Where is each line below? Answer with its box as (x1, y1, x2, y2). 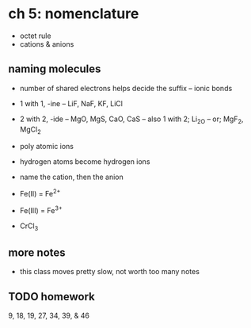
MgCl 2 (19, 124, 41, 135)
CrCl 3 (19, 221, 39, 232)
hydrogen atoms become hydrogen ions (19, 157, 150, 166)
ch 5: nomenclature (8, 5, 139, 23)
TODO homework (8, 290, 95, 303)
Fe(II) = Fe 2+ (19, 188, 61, 198)
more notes (8, 246, 66, 259)
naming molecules (8, 63, 101, 76)
